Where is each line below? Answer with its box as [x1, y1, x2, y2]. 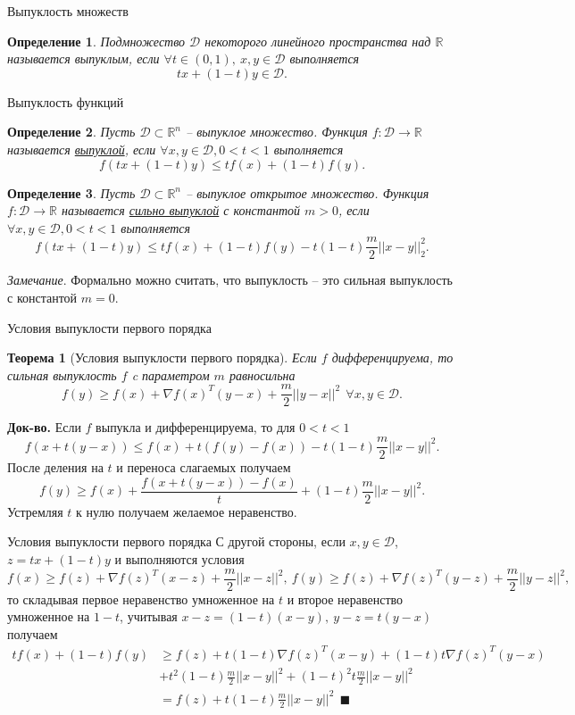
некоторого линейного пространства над [204, 31, 431, 50]
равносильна [229, 365, 296, 384]
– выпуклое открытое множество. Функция [186, 183, 429, 202]
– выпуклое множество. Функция [186, 122, 368, 141]
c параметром [131, 365, 210, 384]
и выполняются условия [114, 549, 245, 568]
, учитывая [120, 607, 178, 626]
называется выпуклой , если [7, 139, 156, 158]
